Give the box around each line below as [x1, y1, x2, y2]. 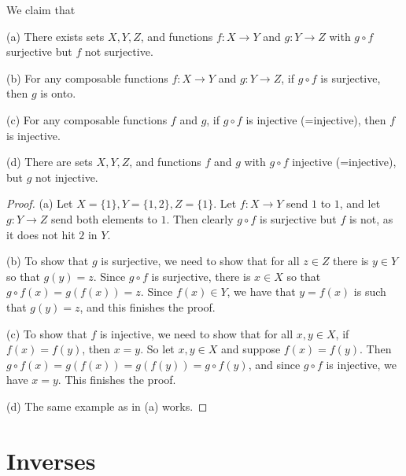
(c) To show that [6, 325, 87, 341]
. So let [140, 341, 175, 357]
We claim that [6, 2, 76, 17]
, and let [339, 195, 381, 212]
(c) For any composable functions [6, 111, 168, 127]
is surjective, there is [151, 268, 251, 284]
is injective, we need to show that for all [99, 325, 293, 341]
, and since [248, 356, 301, 372]
